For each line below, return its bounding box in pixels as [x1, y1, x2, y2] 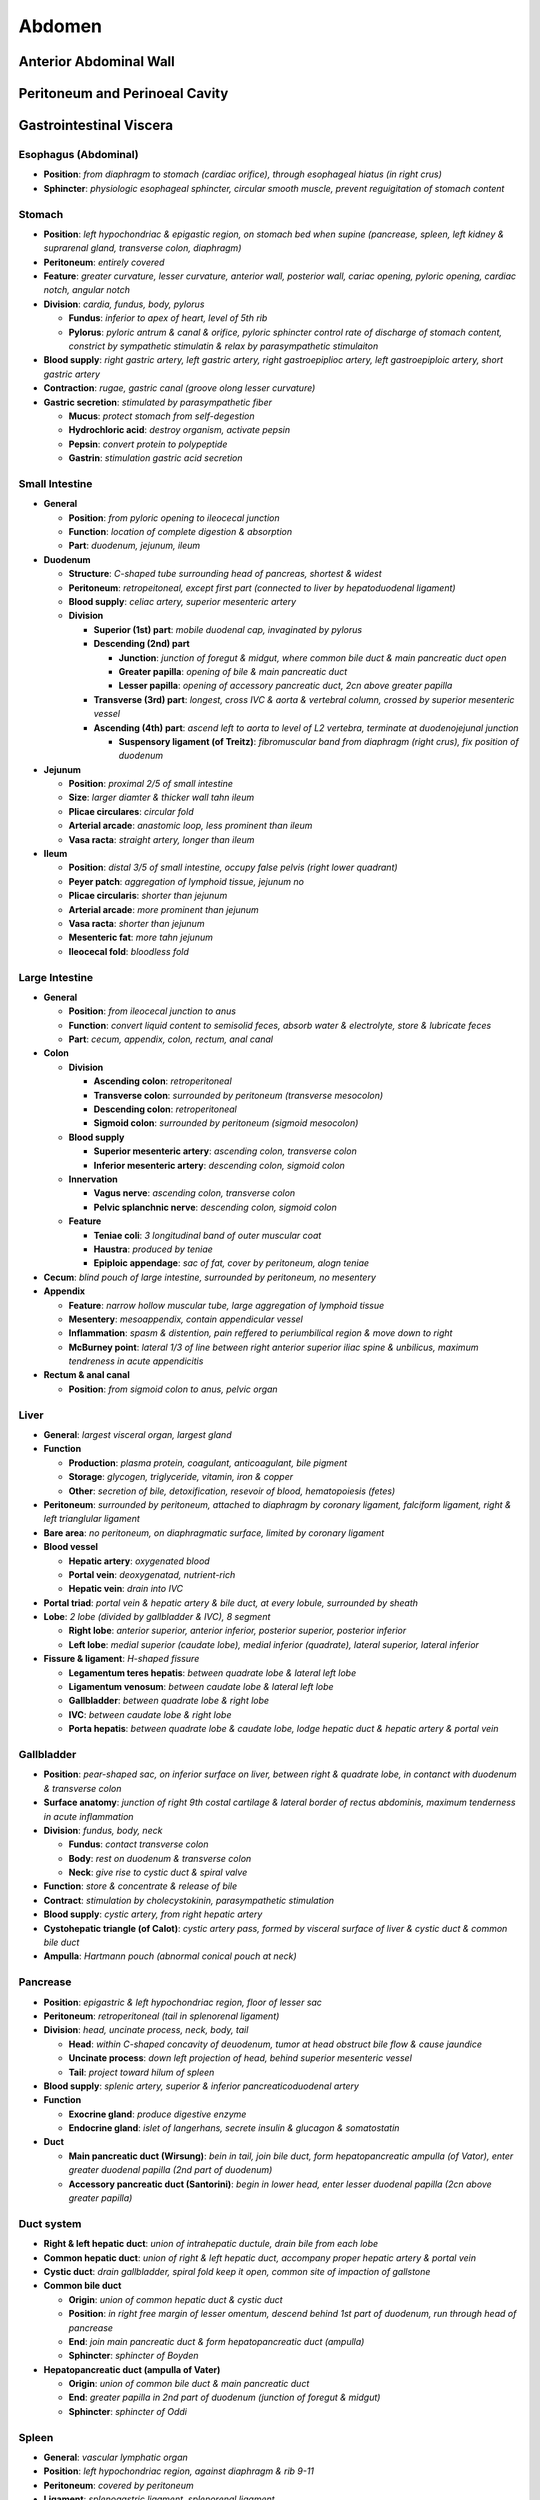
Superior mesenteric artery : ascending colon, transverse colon [93, 1145, 357, 1157]
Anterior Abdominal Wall [18, 53, 175, 70]
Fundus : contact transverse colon [68, 1838, 209, 1850]
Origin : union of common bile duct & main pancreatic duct [68, 2378, 310, 2390]
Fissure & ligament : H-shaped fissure [43, 1653, 200, 1665]
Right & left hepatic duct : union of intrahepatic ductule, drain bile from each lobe [43, 2238, 379, 2250]
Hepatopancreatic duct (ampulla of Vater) [43, 2363, 221, 2375]
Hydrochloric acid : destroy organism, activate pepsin [68, 424, 290, 436]
